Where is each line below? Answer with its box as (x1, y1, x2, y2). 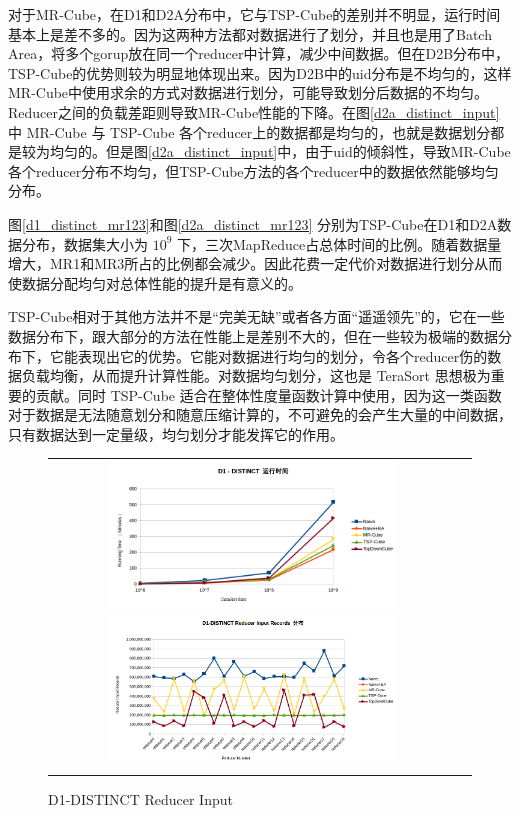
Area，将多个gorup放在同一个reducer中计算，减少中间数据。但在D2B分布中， (8, 43, 510, 64)
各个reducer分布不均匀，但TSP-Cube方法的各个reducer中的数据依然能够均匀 (8, 160, 499, 181)
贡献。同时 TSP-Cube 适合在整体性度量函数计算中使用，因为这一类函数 (35, 384, 502, 405)
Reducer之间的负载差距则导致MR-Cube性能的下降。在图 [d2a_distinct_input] (8, 101, 500, 122)
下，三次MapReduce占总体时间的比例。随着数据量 (177, 233, 502, 254)
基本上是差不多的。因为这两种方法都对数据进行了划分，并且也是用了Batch (8, 23, 492, 44)
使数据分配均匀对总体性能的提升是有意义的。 (8, 272, 302, 293)
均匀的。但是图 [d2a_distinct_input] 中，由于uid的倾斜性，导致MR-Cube (49, 141, 511, 162)
